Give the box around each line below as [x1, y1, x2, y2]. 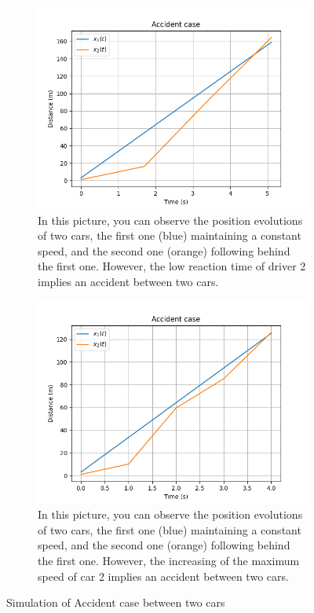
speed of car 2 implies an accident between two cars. [38, 567, 289, 584]
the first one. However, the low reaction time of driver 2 [38, 258, 306, 274]
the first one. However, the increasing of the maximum [38, 552, 300, 568]
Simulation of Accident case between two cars [6, 594, 225, 611]
